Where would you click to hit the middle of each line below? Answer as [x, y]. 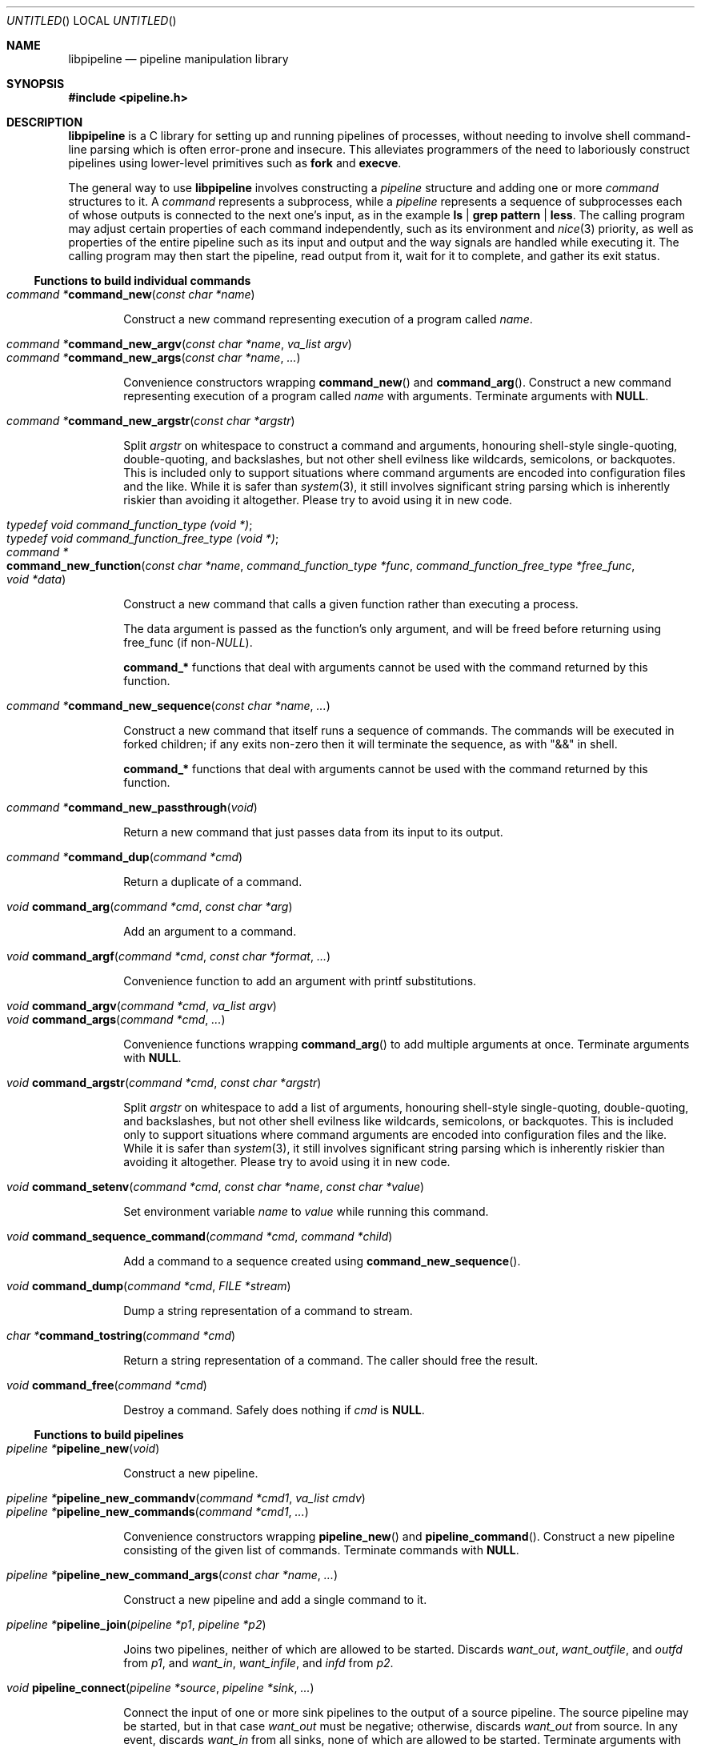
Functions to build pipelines [109, 1435]
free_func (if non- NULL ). [188, 642]
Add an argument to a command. [210, 931]
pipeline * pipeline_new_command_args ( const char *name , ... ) [172, 1575]
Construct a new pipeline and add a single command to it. [275, 1600]
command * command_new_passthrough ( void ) [132, 807]
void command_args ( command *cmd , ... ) [116, 1019]
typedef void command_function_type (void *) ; [130, 525]
